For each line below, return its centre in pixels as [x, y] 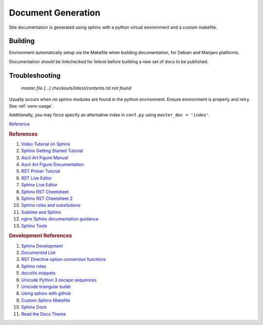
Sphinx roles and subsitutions [51, 205]
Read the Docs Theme [44, 314]
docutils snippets [38, 273]
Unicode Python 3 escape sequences [59, 280]
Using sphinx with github [46, 293]
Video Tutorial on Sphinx [46, 144]
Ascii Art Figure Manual [45, 158]
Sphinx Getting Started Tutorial [52, 151]
